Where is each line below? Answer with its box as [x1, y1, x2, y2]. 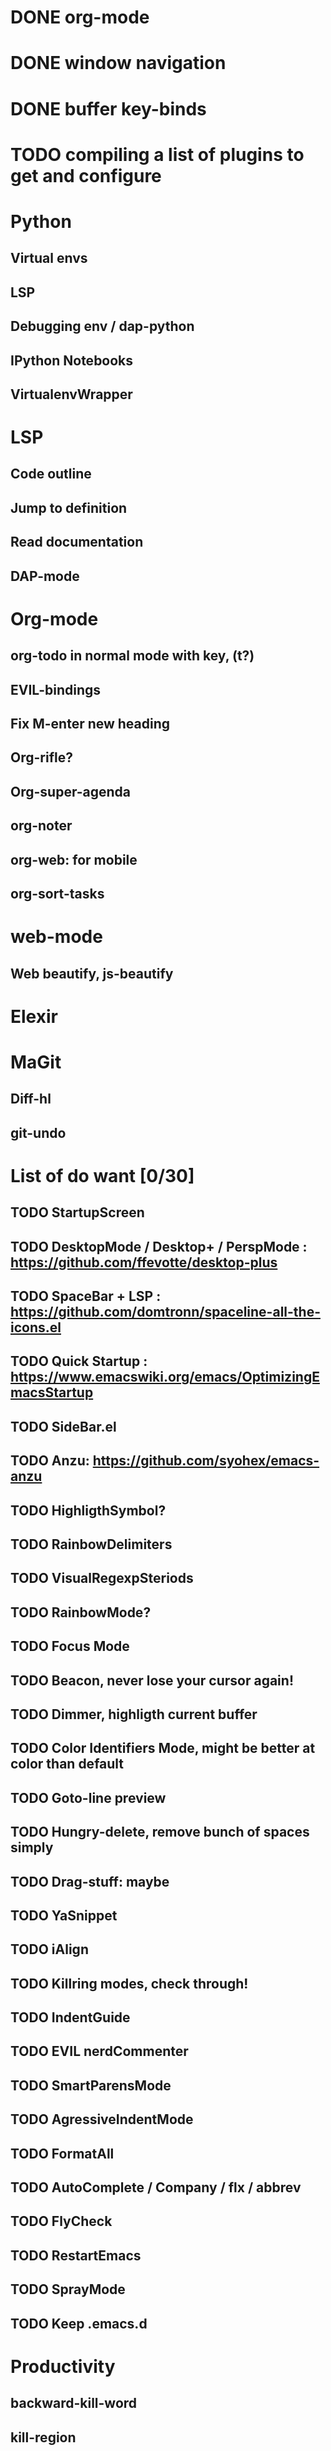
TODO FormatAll [10, 2145, 115, 2162]
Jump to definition [10, 499, 128, 516]
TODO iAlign [10, 1941, 89, 1958]
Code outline [10, 466, 92, 483]
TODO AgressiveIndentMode [10, 2111, 194, 2128]
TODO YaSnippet [10, 1907, 118, 1924]
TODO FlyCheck [10, 2213, 113, 2230]
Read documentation [10, 534, 144, 551]
